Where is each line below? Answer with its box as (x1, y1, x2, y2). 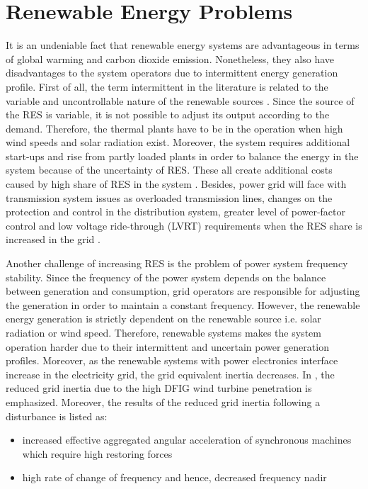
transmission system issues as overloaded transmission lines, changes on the (6, 190, 333, 205)
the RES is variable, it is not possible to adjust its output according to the (6, 107, 330, 122)
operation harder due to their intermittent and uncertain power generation (6, 339, 329, 354)
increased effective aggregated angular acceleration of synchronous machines (22, 432, 352, 447)
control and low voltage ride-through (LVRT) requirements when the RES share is (6, 218, 362, 232)
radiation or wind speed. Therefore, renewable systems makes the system (6, 325, 321, 339)
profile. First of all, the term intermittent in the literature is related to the (6, 79, 328, 94)
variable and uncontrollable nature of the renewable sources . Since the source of (6, 93, 355, 108)
